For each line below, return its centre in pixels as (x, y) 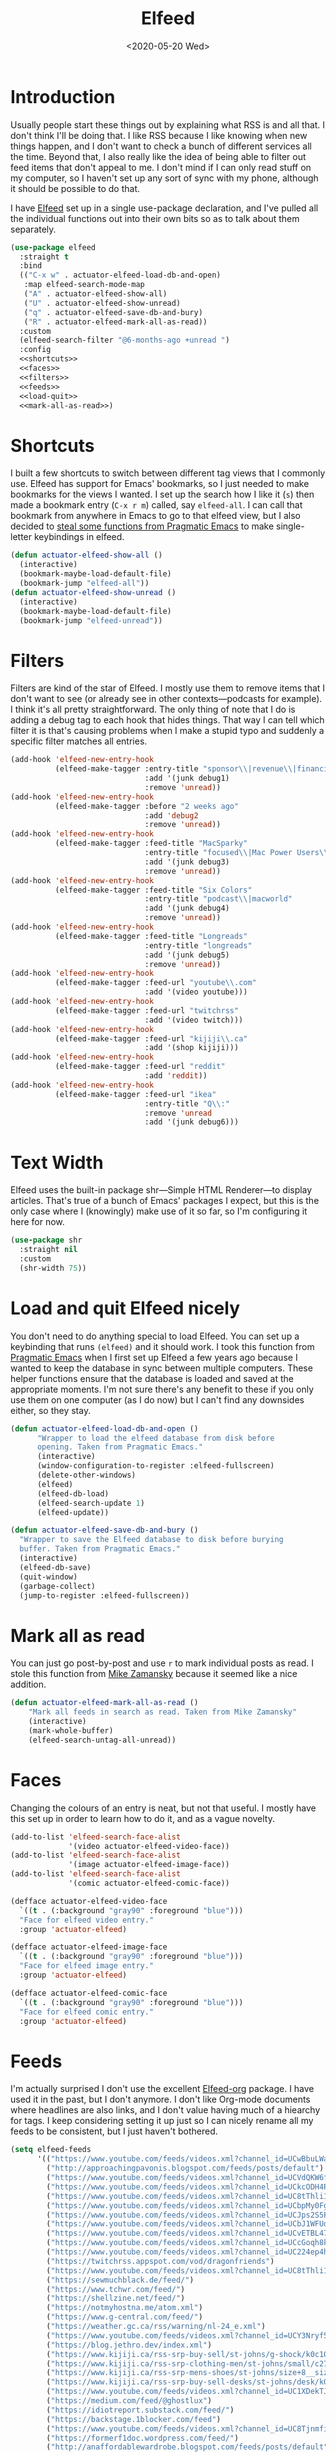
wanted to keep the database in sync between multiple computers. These (161, 1368)
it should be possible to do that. (75, 188)
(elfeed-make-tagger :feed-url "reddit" (140, 1067)
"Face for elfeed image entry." (87, 1966)
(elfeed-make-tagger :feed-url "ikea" (135, 1094)
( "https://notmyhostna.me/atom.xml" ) (124, 2308)
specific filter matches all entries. (79, 741)
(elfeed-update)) (73, 1512)
